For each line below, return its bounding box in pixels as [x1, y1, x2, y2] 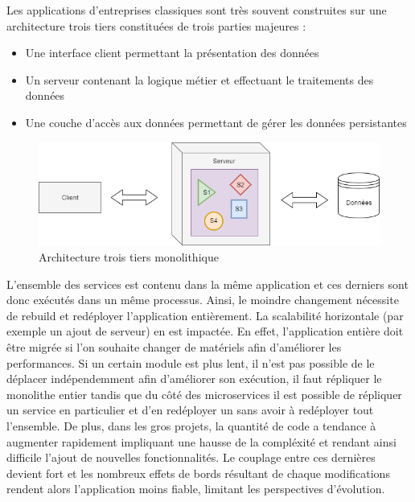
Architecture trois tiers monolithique [39, 249, 219, 265]
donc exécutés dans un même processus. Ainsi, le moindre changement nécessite [6, 291, 399, 308]
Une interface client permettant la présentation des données [25, 44, 319, 61]
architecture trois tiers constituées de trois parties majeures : [6, 17, 306, 34]
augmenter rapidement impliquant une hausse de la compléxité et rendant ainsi [6, 433, 397, 450]
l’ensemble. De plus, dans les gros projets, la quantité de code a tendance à [6, 418, 376, 434]
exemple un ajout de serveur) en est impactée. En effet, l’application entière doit [6, 323, 404, 339]
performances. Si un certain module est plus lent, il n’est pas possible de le [6, 354, 375, 371]
